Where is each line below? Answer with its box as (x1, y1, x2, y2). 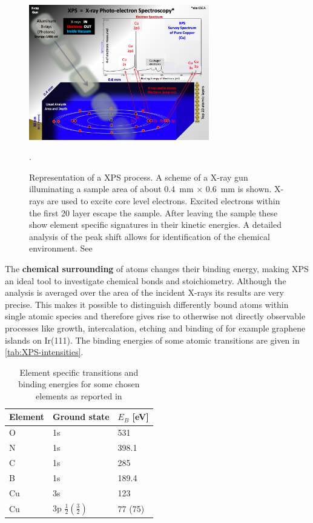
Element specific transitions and (19, 365, 139, 378)
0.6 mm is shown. (205, 182, 272, 195)
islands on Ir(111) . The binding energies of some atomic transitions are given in (5, 333, 300, 346)
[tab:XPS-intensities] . (5, 345, 84, 358)
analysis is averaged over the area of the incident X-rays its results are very (5, 286, 284, 299)
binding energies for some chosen (18, 378, 140, 390)
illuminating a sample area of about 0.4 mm (29, 182, 194, 195)
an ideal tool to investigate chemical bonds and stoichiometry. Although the (5, 274, 286, 287)
